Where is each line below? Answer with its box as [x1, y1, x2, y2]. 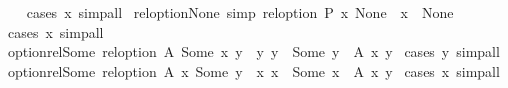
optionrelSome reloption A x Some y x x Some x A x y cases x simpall [7, 60, 500, 81]
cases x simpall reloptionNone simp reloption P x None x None [26, 2, 454, 22]
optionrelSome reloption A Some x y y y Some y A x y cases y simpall [7, 41, 500, 62]
